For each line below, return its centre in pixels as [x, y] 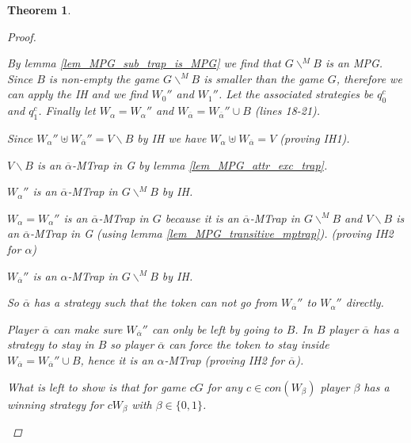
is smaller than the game [264, 78]
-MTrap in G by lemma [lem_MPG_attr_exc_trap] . [200, 164]
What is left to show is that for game [97, 386]
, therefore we [369, 78]
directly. [365, 302]
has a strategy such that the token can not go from [156, 302]
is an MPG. [354, 63]
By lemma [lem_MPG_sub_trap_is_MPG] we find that [144, 63]
